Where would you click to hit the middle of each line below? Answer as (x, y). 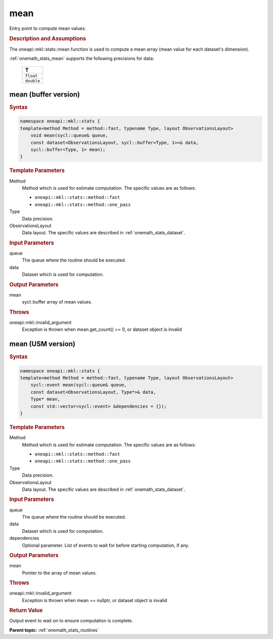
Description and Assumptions (48, 39)
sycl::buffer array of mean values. (57, 302)
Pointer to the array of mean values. (59, 573)
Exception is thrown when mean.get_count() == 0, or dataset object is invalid (102, 329)
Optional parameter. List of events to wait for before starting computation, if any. (106, 545)
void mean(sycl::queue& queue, (69, 136)
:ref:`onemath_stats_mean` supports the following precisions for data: (82, 58)
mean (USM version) (42, 344)
